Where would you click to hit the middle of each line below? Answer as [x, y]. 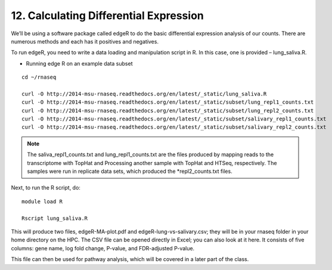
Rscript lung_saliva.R [55, 218]
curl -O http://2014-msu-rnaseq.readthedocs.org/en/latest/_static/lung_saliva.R [144, 94]
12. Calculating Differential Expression [107, 15]
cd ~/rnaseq [39, 77]
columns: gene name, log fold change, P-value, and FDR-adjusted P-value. [103, 248]
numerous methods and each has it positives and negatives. [85, 41]
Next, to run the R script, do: [46, 188]
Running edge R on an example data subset [79, 63]
